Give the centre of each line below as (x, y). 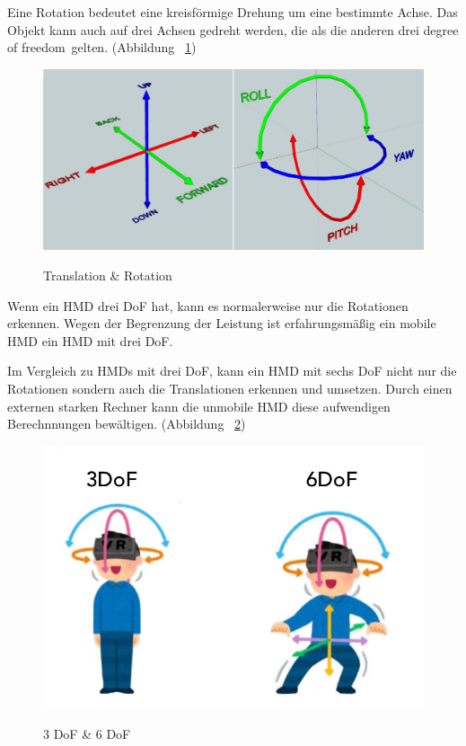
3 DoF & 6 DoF (87, 734)
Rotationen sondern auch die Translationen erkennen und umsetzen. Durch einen (230, 388)
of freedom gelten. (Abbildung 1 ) (102, 47)
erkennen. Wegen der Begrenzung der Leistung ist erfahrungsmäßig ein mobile (222, 323)
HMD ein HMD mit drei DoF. (90, 340)
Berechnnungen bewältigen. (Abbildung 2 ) (127, 424)
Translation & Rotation (108, 275)
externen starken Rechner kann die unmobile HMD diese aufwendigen (199, 406)
